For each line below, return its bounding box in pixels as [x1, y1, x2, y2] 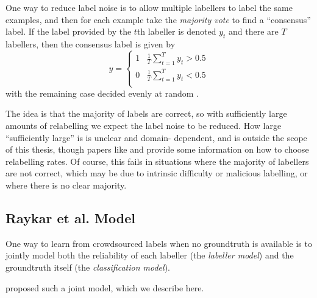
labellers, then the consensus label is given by [5, 37, 176, 50]
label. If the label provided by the [5, 25, 132, 38]
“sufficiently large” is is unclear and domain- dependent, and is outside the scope [5, 131, 307, 144]
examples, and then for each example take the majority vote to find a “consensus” [5, 13, 311, 26]
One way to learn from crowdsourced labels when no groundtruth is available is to [5, 237, 312, 249]
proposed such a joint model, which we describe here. [5, 281, 204, 294]
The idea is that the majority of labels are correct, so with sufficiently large [5, 107, 287, 120]
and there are [229, 25, 279, 38]
